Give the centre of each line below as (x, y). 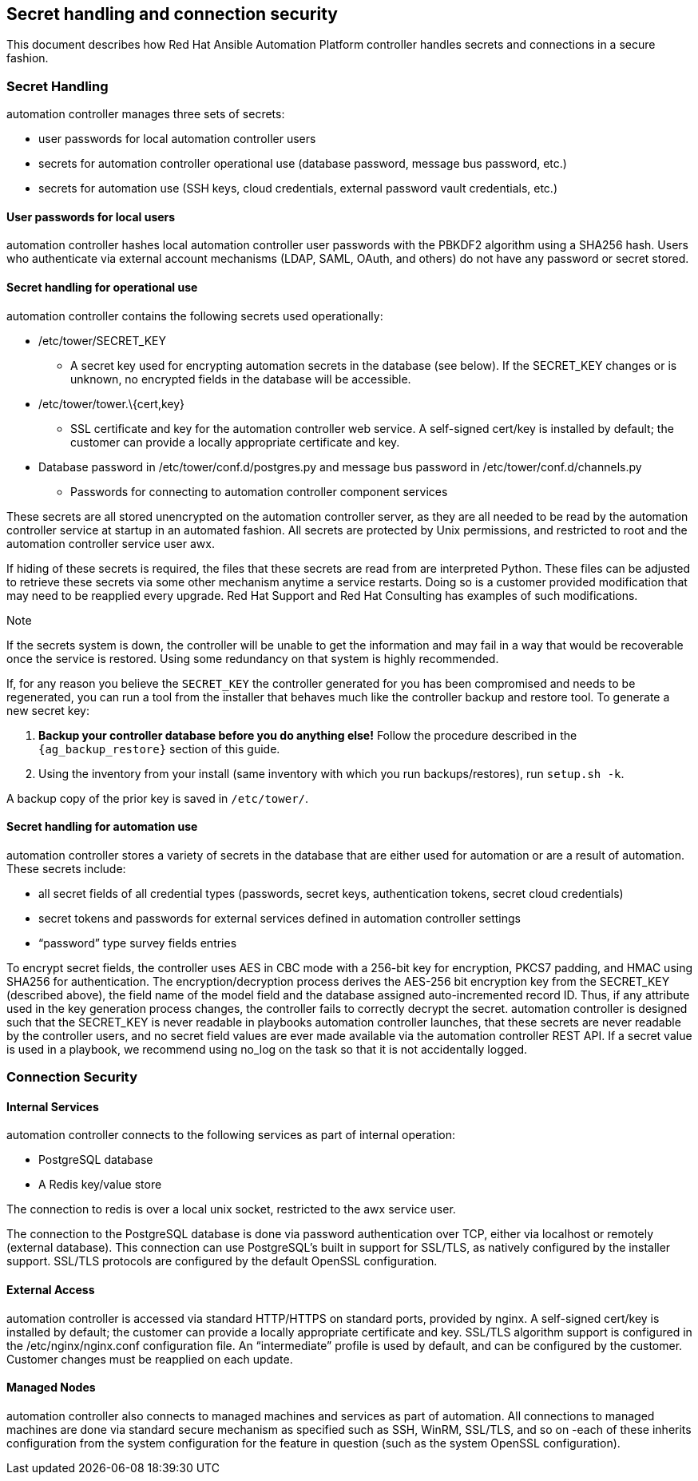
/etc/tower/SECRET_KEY (102, 340)
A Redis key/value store (100, 1185)
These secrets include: (66, 868)
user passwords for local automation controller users (177, 139)
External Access (51, 1290)
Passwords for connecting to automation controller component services (259, 491)
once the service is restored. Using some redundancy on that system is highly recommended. (253, 658)
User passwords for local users (91, 216)
